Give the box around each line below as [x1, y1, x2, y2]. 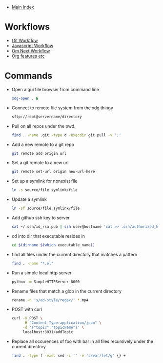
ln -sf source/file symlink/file [11, 206, 80, 211]
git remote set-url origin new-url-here [11, 169, 95, 174]
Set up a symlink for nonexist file [11, 178, 78, 184]
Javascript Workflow [11, 43, 54, 48]
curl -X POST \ [11, 316, 43, 321]
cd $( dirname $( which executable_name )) [11, 242, 95, 247]
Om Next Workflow [11, 48, 50, 53]
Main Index [11, 4, 34, 10]
